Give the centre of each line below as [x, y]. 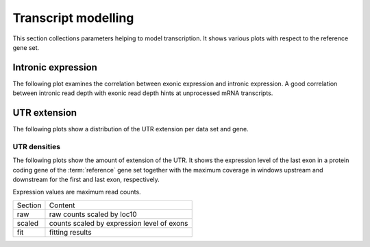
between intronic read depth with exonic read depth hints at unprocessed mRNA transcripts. [143, 93]
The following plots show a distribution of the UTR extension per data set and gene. [131, 129]
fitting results [70, 232]
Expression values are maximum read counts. [77, 192]
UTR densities [37, 146]
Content [62, 205]
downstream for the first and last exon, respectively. [86, 180]
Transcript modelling [73, 18]
